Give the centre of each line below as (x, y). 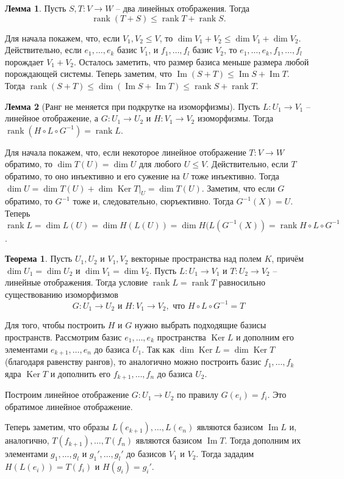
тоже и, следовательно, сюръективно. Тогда (153, 201)
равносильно (242, 282)
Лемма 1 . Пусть (36, 8)
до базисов (146, 454)
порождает (24, 61)
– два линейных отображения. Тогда (183, 8)
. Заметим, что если (238, 188)
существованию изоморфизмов (62, 294)
